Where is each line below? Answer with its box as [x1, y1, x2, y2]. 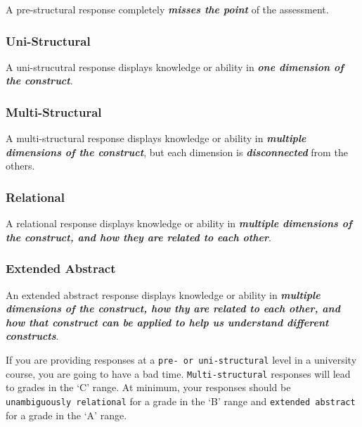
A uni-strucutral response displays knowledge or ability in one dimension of [6, 59, 344, 74]
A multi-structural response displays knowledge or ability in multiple [6, 131, 306, 146]
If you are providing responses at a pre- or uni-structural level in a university [6, 352, 357, 367]
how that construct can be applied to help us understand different [6, 314, 329, 329]
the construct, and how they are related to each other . [6, 229, 271, 244]
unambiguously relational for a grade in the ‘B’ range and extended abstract [6, 393, 356, 408]
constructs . [6, 329, 59, 343]
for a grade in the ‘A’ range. [6, 407, 127, 422]
